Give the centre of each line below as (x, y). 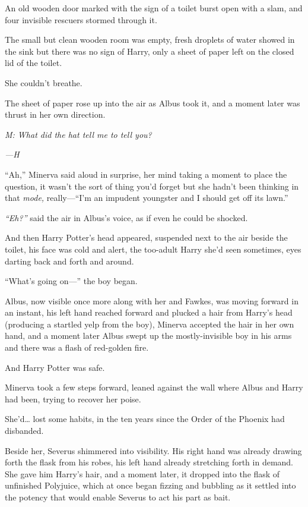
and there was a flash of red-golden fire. (77, 347)
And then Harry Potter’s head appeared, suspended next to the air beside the (146, 237)
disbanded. (24, 431)
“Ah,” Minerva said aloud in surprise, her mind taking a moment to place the (146, 174)
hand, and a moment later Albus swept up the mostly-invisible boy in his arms (148, 336)
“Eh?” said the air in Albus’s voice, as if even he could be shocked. (126, 217)
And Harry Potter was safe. (55, 367)
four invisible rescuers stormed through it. (81, 19)
